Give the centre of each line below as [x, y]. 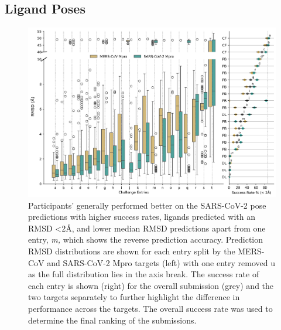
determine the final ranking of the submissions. [112, 320]
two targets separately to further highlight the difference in [134, 297]
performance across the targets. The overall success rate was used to [150, 309]
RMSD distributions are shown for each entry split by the [132, 251]
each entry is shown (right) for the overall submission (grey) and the [151, 285]
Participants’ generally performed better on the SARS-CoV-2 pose [147, 205]
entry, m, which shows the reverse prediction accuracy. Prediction [146, 239]
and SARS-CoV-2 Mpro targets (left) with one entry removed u [161, 262]
